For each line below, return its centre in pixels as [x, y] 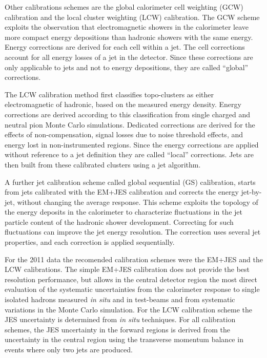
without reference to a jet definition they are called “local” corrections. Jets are [129, 154]
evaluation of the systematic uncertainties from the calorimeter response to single [132, 289]
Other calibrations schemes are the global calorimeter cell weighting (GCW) [124, 7]
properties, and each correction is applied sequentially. [90, 242]
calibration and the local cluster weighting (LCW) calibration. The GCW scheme [132, 17]
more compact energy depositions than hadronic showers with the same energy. [129, 37]
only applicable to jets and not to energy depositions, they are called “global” [127, 67]
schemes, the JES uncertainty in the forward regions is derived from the [117, 329]
